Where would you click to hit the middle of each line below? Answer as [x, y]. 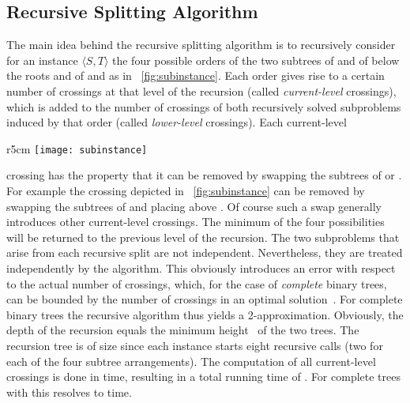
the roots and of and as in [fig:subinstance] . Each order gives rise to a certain [196, 75]
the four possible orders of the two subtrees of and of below [256, 60]
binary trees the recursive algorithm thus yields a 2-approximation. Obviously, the [205, 314]
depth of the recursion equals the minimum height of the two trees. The [183, 330]
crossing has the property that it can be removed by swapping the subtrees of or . [204, 175]
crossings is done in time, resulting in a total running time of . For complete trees [203, 377]
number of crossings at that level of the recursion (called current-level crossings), [201, 90]
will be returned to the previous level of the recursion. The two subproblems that [203, 237]
